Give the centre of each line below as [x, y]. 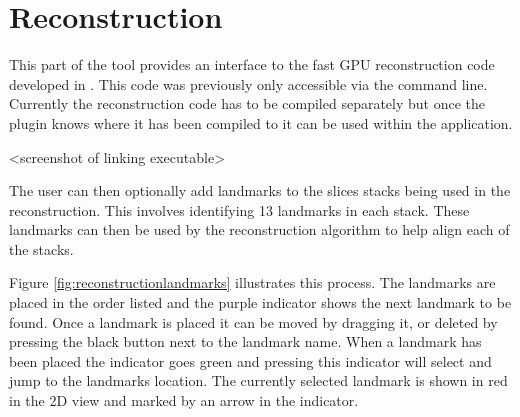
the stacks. [41, 248]
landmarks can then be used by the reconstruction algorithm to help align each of [259, 229]
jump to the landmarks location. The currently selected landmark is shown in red [258, 380]
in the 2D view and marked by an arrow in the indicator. [184, 400]
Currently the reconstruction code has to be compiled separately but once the [247, 103]
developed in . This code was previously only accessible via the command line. [248, 83]
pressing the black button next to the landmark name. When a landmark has [245, 341]
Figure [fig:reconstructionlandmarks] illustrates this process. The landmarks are [252, 282]
